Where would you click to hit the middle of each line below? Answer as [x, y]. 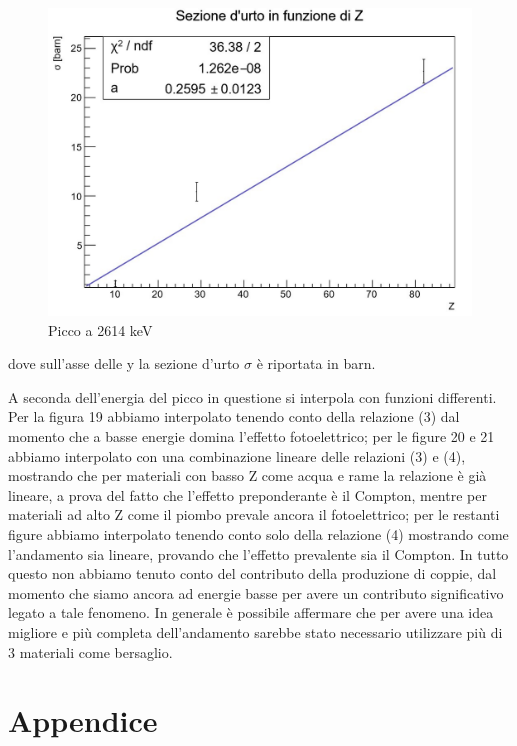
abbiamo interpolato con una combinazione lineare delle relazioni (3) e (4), [237, 455]
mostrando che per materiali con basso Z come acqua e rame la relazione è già [247, 475]
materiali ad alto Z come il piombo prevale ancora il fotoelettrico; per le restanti [254, 514]
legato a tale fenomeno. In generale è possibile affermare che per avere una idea [251, 612]
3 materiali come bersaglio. [90, 651]
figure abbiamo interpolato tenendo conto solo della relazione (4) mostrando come [258, 534]
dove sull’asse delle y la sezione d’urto [124, 363]
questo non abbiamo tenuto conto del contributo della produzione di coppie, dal [252, 573]
